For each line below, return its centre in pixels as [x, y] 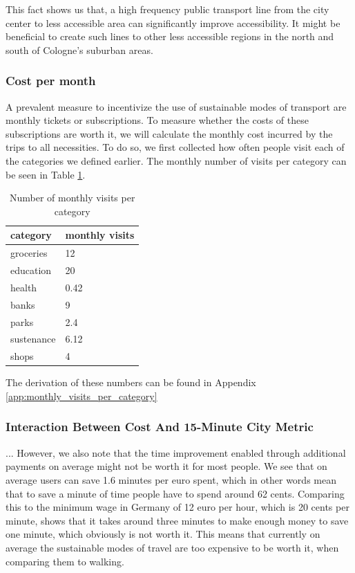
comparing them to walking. [65, 561]
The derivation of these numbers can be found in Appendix [131, 382]
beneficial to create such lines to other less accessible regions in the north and [170, 36]
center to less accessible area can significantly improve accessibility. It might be [173, 22]
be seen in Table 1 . [46, 174]
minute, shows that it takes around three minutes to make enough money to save [177, 520]
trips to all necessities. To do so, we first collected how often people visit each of [175, 147]
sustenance [33, 339]
